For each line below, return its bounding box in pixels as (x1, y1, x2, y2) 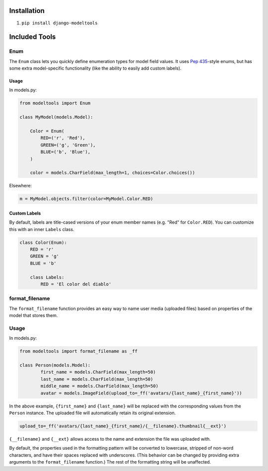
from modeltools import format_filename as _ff (19, 348, 137, 354)
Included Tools (9, 33, 56, 41)
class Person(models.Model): (19, 363, 91, 368)
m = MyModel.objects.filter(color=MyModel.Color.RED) (19, 196, 153, 202)
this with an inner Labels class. (9, 226, 74, 232)
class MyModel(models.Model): (19, 114, 93, 120)
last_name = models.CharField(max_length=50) (40, 376, 153, 382)
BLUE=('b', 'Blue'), (40, 149, 91, 155)
